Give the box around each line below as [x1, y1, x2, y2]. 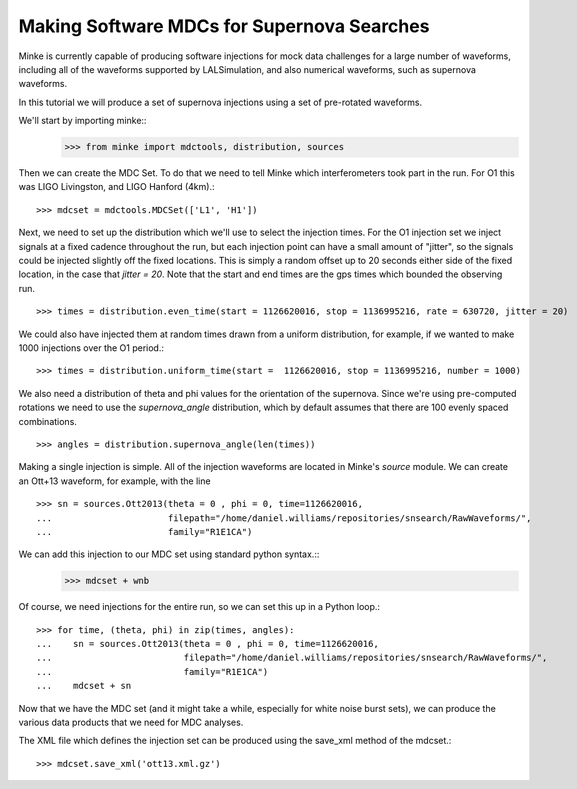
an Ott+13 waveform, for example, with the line [18, 475, 211, 487]
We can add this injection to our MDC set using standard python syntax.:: [18, 548, 320, 560]
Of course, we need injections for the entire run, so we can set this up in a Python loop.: [18, 601, 380, 613]
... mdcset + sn [36, 680, 132, 692]
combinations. [18, 415, 77, 427]
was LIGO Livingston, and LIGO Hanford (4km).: [18, 181, 215, 193]
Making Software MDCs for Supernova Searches [18, 15, 430, 37]
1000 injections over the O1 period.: [18, 341, 165, 354]
